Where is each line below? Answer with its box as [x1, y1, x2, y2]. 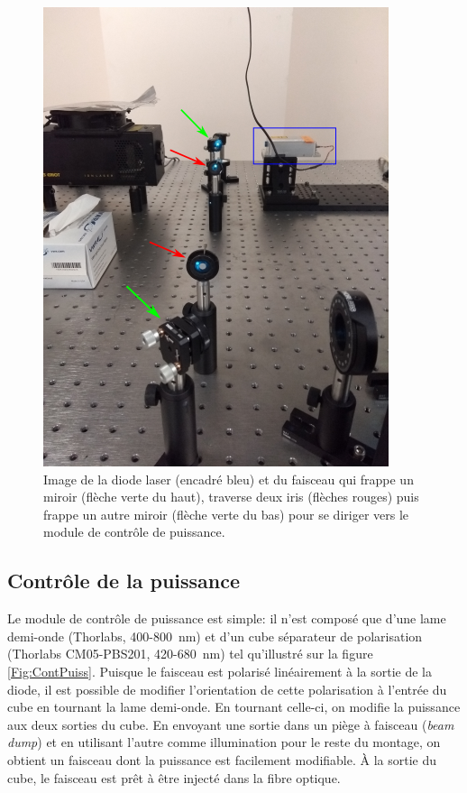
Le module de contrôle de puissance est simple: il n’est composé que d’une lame [7, 609, 446, 628]
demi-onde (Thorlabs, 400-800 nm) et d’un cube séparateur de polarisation [7, 626, 423, 645]
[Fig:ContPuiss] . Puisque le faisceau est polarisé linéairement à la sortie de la [7, 661, 433, 680]
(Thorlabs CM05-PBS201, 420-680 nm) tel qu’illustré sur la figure [7, 644, 373, 663]
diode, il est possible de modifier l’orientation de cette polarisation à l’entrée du [7, 679, 447, 698]
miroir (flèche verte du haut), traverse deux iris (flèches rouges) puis [43, 487, 419, 506]
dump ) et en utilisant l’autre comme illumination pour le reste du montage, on [7, 733, 441, 752]
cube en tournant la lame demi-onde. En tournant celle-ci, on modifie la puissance [7, 697, 461, 716]
